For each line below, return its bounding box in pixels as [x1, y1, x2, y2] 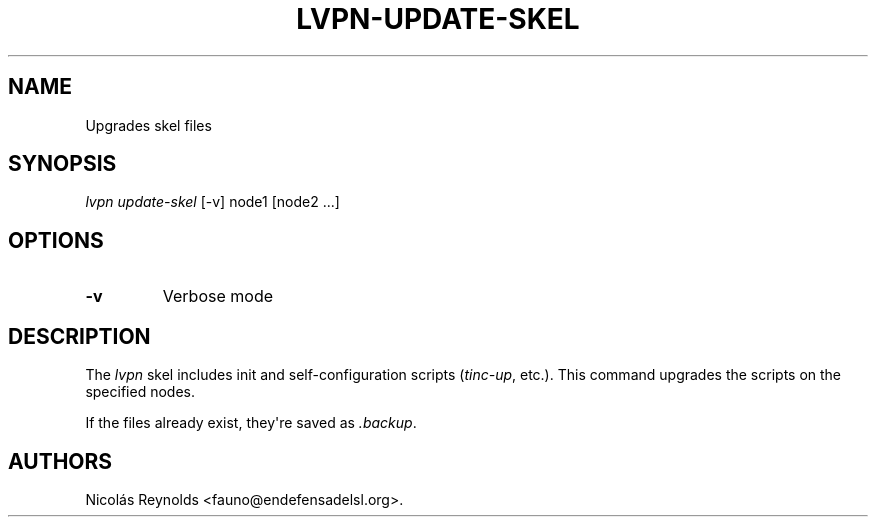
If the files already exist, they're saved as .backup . [85, 414, 417, 432]
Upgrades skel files [85, 116, 212, 134]
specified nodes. [85, 383, 195, 401]
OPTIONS [8, 227, 104, 253]
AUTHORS [8, 448, 113, 474]
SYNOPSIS [8, 151, 117, 177]
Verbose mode [162, 286, 274, 307]
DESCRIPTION [8, 323, 151, 349]
